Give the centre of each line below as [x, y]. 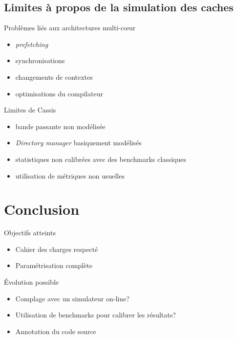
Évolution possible [31, 282]
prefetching [32, 44]
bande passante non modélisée [60, 126]
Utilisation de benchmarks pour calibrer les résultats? [96, 315]
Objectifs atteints [30, 233]
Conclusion [42, 209]
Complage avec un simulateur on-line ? [72, 298]
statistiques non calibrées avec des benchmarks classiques [101, 159]
